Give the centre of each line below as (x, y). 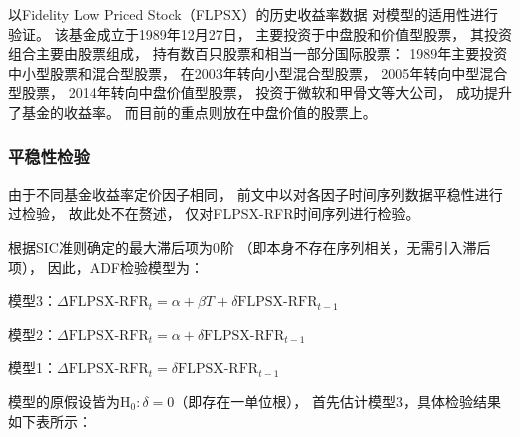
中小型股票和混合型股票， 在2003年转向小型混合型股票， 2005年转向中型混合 (258, 72)
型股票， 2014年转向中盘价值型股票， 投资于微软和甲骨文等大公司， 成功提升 (260, 92)
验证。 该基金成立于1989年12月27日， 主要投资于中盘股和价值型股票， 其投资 (260, 33)
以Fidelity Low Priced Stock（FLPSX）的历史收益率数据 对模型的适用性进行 (253, 14)
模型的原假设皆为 (64, 400)
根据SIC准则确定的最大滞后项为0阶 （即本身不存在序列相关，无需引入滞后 (249, 246)
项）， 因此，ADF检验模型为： (106, 266)
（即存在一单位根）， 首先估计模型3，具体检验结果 (337, 400)
